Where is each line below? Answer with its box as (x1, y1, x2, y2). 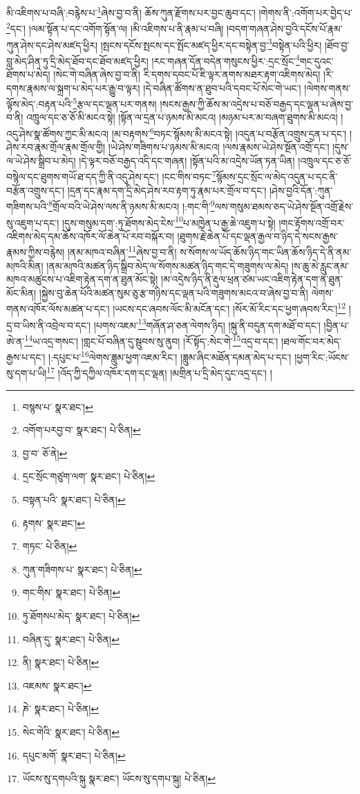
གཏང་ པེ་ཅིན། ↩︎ (22, 539, 77, 553)
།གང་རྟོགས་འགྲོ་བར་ (278, 215, 345, 230)
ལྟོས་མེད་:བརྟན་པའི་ (6, 96, 73, 111)
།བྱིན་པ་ (323, 317, 349, 332)
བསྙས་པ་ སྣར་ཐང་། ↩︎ (22, 399, 93, 414)
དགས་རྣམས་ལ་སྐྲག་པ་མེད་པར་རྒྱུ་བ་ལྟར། (6, 80, 140, 95)
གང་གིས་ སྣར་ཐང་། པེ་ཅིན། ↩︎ (22, 585, 120, 600)
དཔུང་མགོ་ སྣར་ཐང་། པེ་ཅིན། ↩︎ (22, 748, 126, 762)
